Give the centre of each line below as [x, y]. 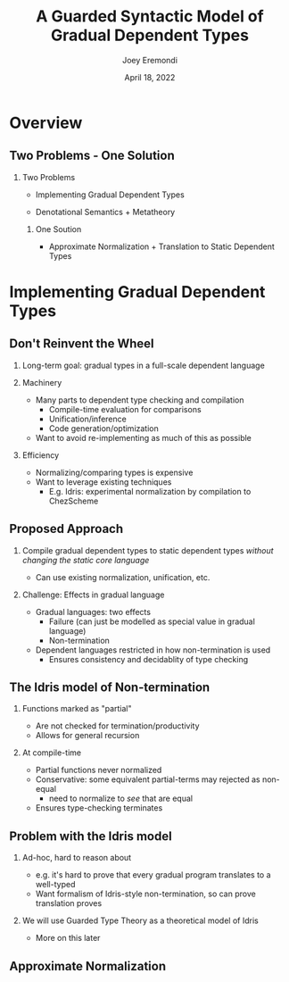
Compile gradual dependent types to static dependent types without [148, 550]
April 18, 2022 [150, 77]
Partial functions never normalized [99, 770]
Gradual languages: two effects [93, 612]
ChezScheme [74, 501]
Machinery [42, 382]
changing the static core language [86, 560]
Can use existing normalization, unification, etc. [123, 577]
